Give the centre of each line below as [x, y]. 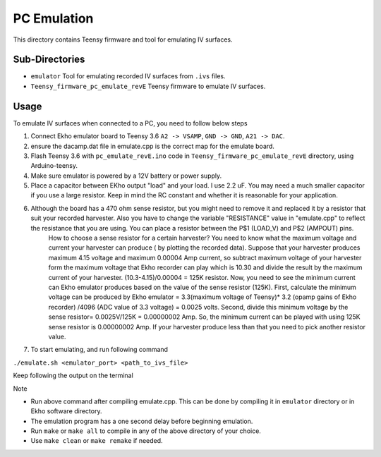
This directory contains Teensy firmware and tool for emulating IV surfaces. [123, 39]
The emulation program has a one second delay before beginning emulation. [142, 421]
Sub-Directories [49, 60]
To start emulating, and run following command [99, 350]
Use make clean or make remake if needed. [97, 441]
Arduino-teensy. [54, 166]
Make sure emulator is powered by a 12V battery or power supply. [126, 176]
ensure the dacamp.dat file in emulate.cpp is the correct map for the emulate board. [153, 146]
